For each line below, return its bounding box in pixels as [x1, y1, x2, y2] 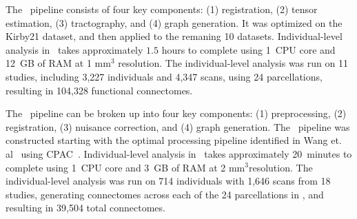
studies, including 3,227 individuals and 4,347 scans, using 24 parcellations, [6, 69, 323, 83]
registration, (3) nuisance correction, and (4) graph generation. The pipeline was [6, 119, 350, 134]
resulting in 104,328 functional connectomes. [6, 83, 193, 97]
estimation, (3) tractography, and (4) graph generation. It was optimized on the [6, 15, 343, 30]
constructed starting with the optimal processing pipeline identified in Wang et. [6, 133, 342, 147]
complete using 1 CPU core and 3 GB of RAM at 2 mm [6, 160, 245, 174]
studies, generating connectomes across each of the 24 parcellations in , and [6, 187, 324, 201]
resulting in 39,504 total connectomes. [6, 200, 165, 215]
